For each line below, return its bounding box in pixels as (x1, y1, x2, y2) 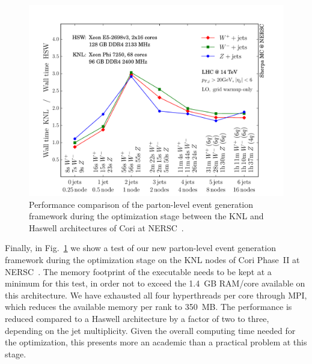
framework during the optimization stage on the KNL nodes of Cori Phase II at (5, 253, 300, 265)
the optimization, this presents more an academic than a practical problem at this (5, 336, 307, 348)
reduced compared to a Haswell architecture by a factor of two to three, (5, 312, 269, 324)
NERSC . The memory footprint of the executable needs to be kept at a (5, 265, 272, 278)
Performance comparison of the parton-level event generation (29, 198, 254, 210)
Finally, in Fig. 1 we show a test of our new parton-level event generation (5, 241, 276, 254)
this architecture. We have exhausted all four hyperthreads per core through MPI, (5, 288, 307, 301)
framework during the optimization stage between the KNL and (29, 210, 264, 222)
